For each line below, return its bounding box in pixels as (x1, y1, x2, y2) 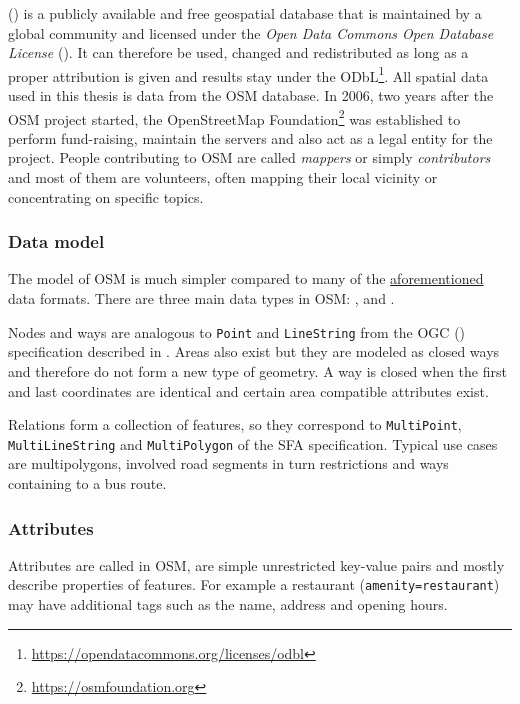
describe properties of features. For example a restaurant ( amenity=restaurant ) (8, 574, 500, 595)
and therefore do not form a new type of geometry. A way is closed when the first (8, 360, 507, 381)
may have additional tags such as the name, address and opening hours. (8, 594, 448, 615)
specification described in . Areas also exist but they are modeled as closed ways (8, 341, 500, 362)
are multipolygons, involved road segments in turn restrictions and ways (8, 453, 449, 474)
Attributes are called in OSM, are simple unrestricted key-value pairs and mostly (8, 554, 505, 575)
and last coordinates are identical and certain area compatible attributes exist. (8, 380, 489, 401)
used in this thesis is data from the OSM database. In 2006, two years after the (8, 85, 494, 106)
